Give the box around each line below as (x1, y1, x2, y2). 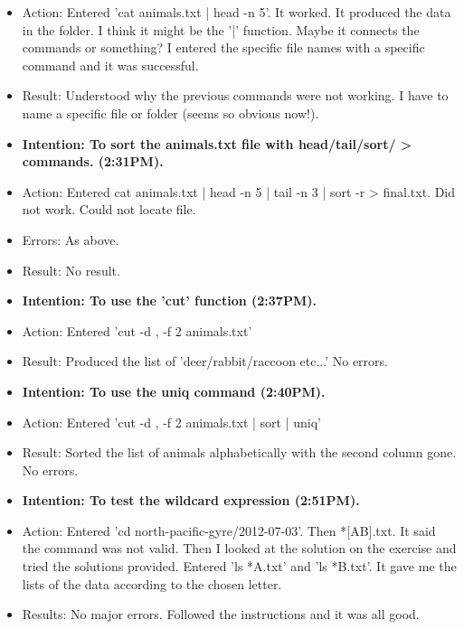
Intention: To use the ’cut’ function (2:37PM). (22, 291, 317, 310)
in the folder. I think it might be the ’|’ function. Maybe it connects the (22, 20, 420, 39)
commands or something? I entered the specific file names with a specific (22, 38, 425, 57)
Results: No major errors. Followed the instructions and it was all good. (22, 605, 420, 624)
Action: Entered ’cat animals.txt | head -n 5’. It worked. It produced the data (22, 3, 451, 21)
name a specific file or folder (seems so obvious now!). (22, 103, 319, 122)
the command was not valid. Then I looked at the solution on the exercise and (22, 539, 457, 558)
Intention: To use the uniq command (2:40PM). (22, 381, 326, 400)
